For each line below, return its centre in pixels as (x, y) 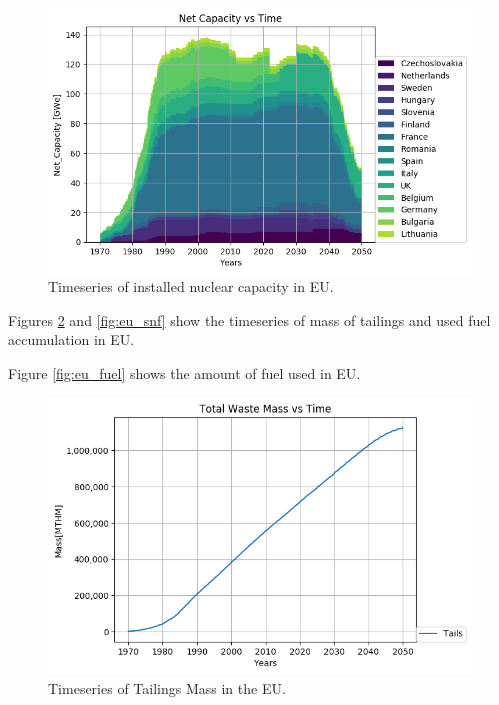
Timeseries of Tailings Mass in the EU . (167, 687)
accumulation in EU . (71, 339)
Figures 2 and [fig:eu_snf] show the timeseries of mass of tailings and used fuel (249, 319)
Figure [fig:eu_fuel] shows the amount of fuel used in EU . (184, 373)
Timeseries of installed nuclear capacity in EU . (191, 286)
